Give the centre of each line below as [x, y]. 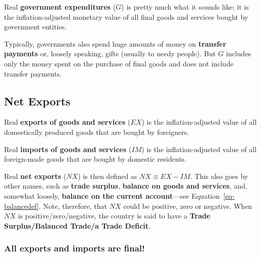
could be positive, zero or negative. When [188, 206]
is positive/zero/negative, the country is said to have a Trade [114, 216]
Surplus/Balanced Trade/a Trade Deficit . [77, 225]
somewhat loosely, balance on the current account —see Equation [112, 195]
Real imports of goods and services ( [68, 149]
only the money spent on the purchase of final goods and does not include [119, 63]
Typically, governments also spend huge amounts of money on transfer [115, 43]
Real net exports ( [35, 176]
